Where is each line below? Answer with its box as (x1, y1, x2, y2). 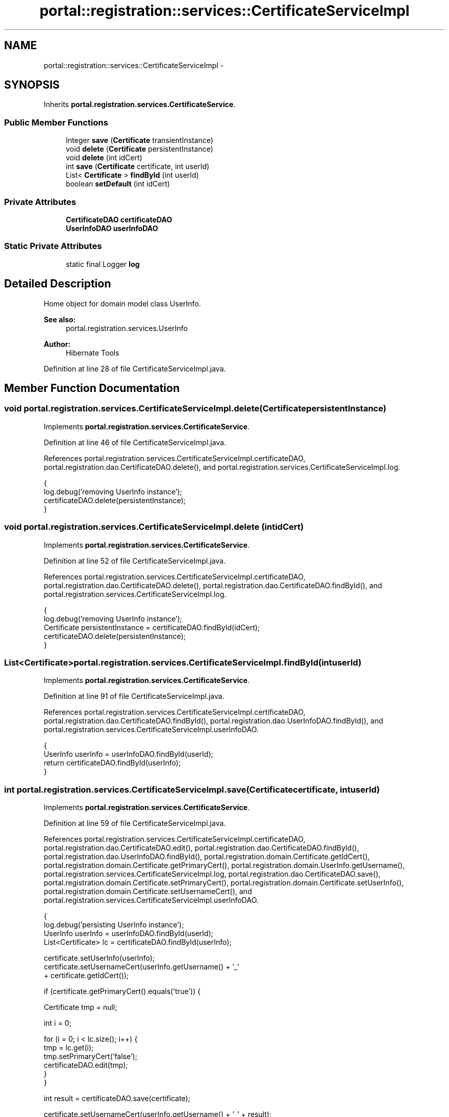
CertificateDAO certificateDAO (66, 215, 172, 224)
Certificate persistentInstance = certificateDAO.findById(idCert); (44, 623, 260, 632)
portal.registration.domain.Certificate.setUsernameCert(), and (44, 887, 252, 896)
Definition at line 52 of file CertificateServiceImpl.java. (44, 556, 226, 565)
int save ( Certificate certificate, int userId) (66, 162, 210, 171)
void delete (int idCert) (66, 153, 142, 162)
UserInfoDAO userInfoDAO (66, 223, 158, 233)
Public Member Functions (4, 117, 108, 128)
